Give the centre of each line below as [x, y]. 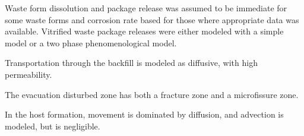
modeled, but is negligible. [53, 126]
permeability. [28, 74]
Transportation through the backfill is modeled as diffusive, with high [131, 63]
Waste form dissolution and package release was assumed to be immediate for [146, 8]
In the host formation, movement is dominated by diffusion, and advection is [144, 114]
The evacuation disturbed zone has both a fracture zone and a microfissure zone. [152, 94]
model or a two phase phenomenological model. [91, 42]
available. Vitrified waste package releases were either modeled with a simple [144, 31]
